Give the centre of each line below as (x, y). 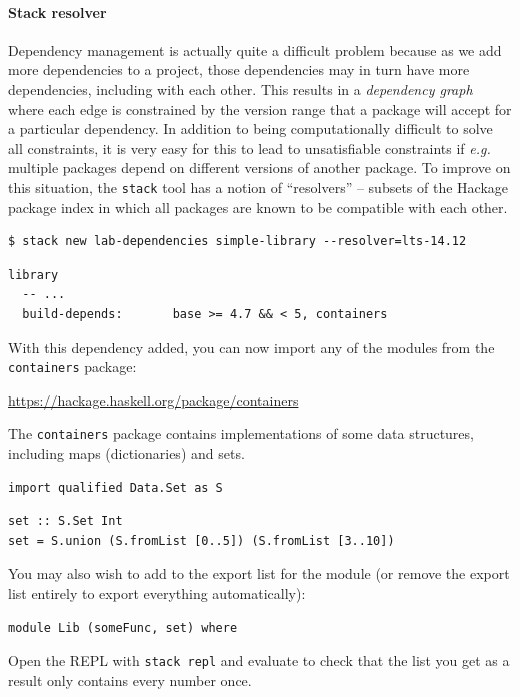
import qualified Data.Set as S (115, 487)
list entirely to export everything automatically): (157, 593)
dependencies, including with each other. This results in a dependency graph (240, 88)
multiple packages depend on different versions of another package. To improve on (259, 167)
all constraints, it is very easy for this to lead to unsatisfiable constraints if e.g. (249, 147)
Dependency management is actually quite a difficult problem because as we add (255, 49)
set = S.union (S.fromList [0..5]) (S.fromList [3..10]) (201, 540)
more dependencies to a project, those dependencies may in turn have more (239, 69)
